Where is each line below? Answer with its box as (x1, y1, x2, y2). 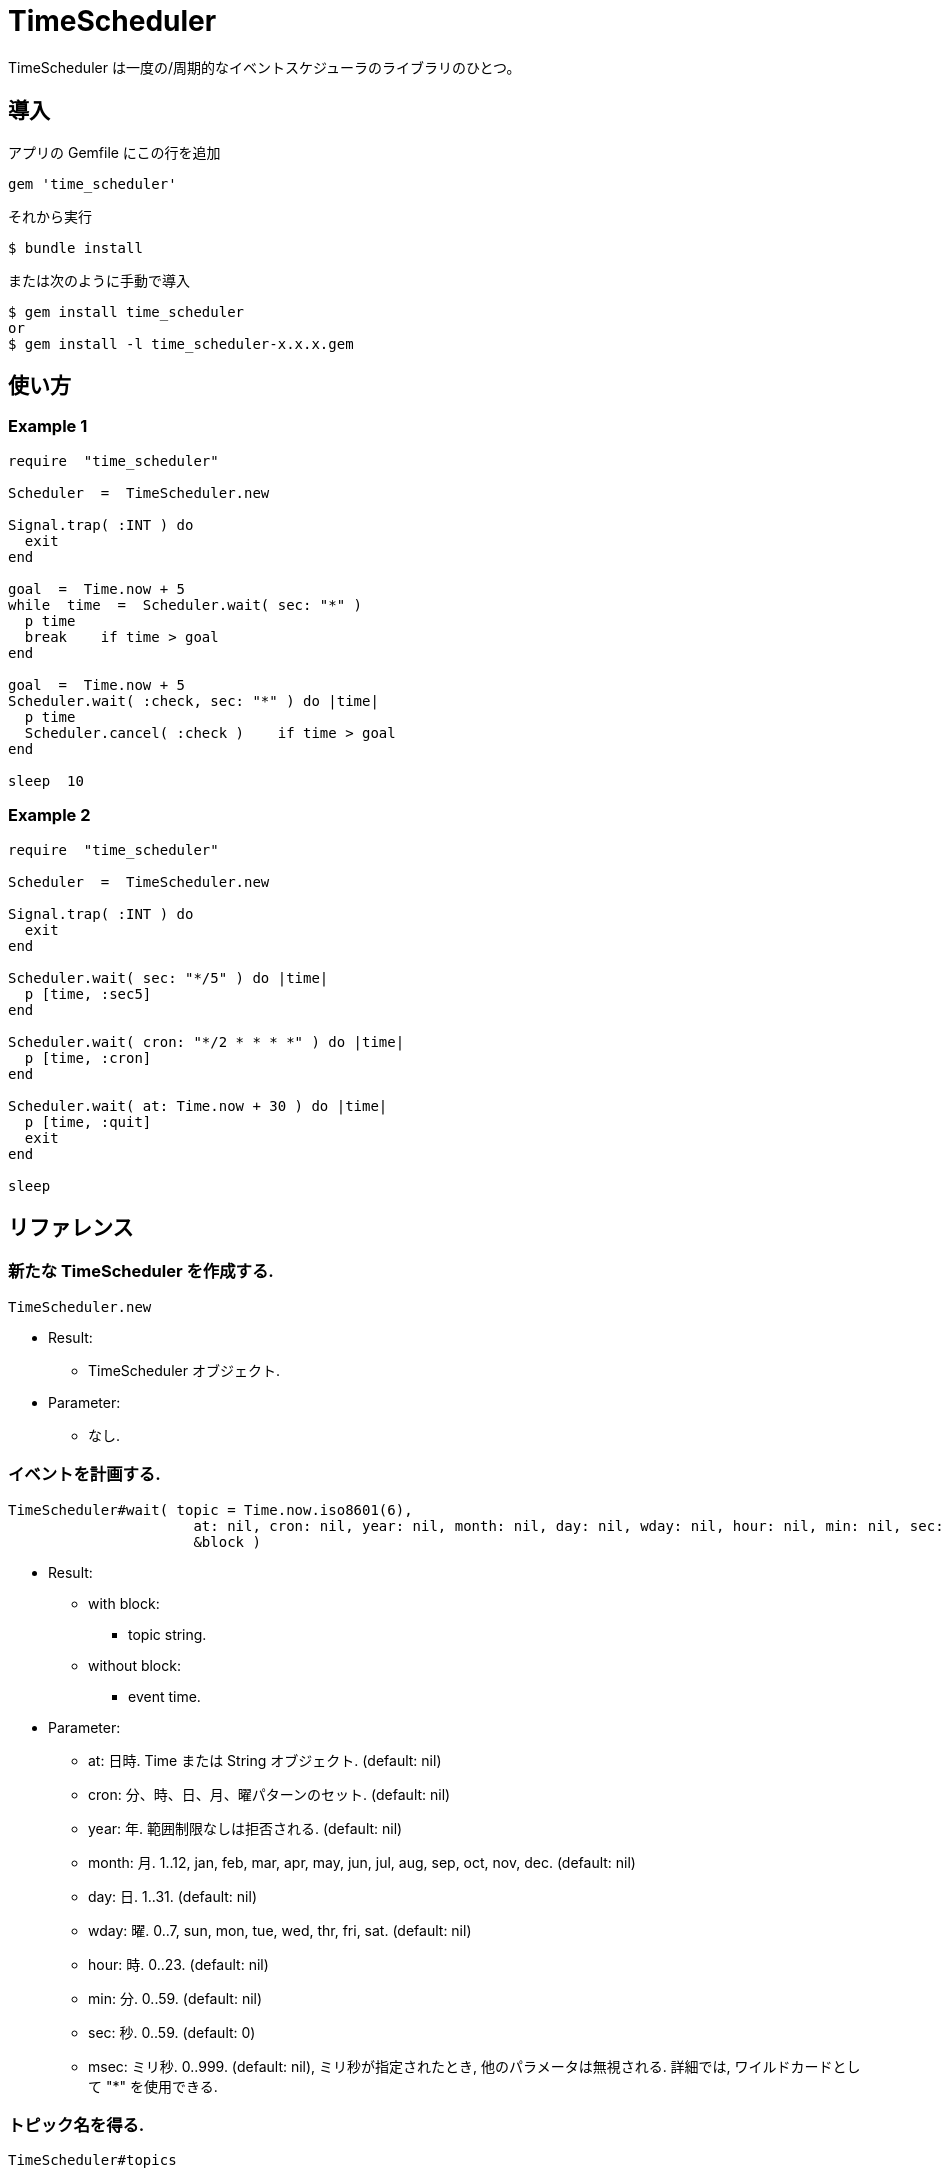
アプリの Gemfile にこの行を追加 (8, 143, 221, 161)
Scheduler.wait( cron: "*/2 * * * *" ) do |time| (8, 1033, 405, 1050)
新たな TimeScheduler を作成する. (8, 1261, 274, 1282)
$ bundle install (8, 239, 143, 256)
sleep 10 (8, 772, 84, 789)
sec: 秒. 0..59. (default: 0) (88, 2023, 256, 2041)
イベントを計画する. (8, 1464, 161, 1485)
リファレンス (8, 1214, 134, 1240)
